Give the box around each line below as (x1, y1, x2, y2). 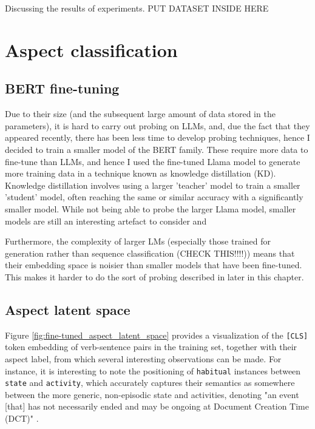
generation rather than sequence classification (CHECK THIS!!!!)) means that (5, 246, 295, 259)
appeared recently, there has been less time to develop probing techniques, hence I (5, 131, 310, 144)
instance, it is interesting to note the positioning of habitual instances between (5, 364, 301, 377)
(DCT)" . (5, 412, 39, 425)
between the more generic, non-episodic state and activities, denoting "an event (5, 388, 299, 400)
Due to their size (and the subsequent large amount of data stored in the (5, 107, 276, 120)
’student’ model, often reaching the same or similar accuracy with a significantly (5, 191, 303, 203)
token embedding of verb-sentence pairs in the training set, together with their (5, 340, 297, 353)
